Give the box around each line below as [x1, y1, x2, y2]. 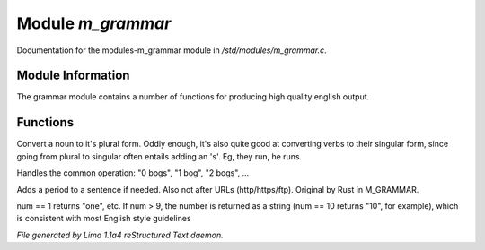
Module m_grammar [16, 13, 172, 33]
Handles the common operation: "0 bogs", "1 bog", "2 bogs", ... [16, 168, 250, 178]
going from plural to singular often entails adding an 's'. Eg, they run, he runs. [16, 151, 303, 161]
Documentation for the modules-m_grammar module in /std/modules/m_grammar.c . [16, 45, 327, 56]
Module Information [16, 68, 130, 83]
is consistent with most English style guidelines [16, 213, 192, 224]
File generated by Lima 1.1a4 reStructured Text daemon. [16, 229, 224, 240]
